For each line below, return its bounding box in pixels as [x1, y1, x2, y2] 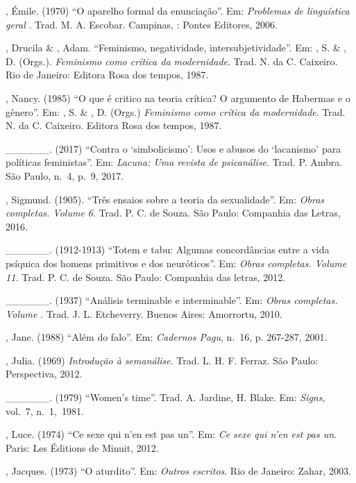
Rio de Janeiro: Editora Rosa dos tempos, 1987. [6, 67, 209, 82]
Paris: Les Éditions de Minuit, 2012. [6, 440, 159, 455]
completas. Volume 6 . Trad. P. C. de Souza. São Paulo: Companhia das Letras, [6, 205, 341, 220]
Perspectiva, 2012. [6, 366, 83, 381]
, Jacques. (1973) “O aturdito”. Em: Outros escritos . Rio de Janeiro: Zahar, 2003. [6, 464, 351, 478]
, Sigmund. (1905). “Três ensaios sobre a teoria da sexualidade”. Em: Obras [6, 192, 325, 206]
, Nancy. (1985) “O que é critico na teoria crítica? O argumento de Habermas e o [6, 90, 350, 105]
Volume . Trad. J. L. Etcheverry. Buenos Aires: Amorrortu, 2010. [6, 306, 282, 321]
